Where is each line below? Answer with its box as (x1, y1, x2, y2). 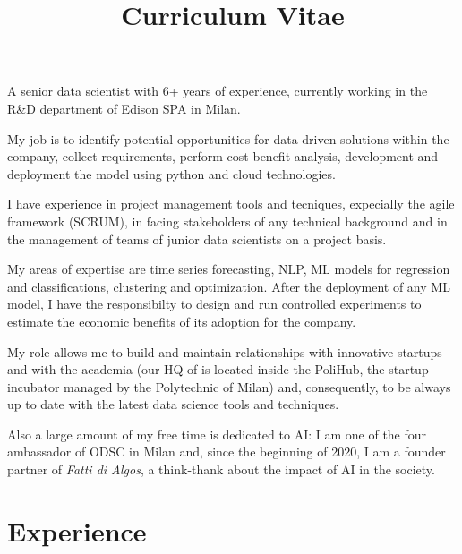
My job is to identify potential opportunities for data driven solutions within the (7, 129, 449, 148)
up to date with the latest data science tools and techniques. (7, 395, 339, 413)
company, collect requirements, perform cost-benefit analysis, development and (7, 147, 439, 166)
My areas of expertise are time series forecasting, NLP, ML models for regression (7, 260, 450, 278)
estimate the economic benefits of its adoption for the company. (7, 311, 356, 330)
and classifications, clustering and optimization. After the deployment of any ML (7, 277, 450, 295)
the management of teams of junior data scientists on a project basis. (7, 229, 387, 248)
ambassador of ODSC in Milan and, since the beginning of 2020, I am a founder (7, 442, 446, 461)
